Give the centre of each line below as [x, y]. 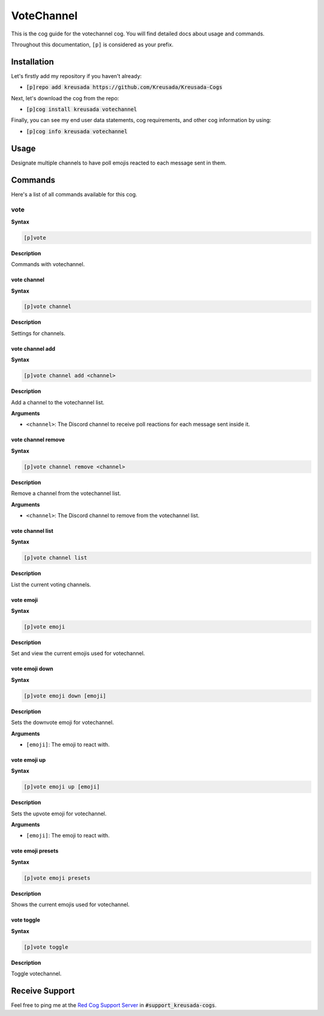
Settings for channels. [38, 333]
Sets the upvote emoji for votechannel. [59, 814]
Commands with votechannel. [48, 264]
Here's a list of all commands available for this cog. [74, 194]
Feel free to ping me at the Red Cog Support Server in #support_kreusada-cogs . [114, 1005]
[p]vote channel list [55, 558]
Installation [32, 62]
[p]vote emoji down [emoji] [65, 696]
